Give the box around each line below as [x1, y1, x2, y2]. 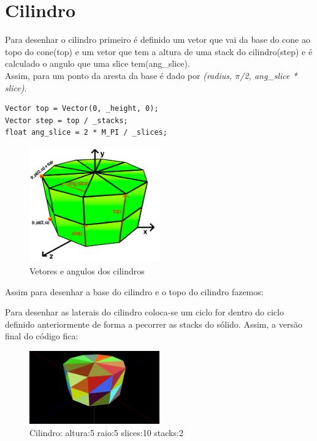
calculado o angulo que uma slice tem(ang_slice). [5, 57, 190, 70]
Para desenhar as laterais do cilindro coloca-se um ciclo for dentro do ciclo [5, 306, 284, 318]
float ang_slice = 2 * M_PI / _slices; [5, 128, 167, 137]
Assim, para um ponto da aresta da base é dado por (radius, [5, 69, 232, 81]
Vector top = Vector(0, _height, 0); [5, 104, 159, 113]
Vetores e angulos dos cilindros [29, 264, 145, 277]
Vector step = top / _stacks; [5, 116, 128, 125]
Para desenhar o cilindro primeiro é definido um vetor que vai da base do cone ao [5, 33, 310, 46]
